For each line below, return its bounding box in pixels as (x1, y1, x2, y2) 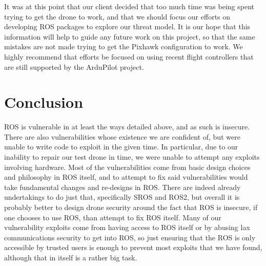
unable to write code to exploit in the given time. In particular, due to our (4, 141, 238, 152)
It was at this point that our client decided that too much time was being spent (4, 1, 254, 11)
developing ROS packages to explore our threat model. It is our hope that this (4, 21, 251, 32)
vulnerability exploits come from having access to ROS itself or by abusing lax (4, 222, 250, 233)
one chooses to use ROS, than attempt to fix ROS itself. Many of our (4, 212, 221, 222)
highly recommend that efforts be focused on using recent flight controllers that (4, 51, 254, 62)
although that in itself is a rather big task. (4, 252, 137, 262)
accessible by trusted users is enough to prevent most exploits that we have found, (4, 242, 262, 253)
